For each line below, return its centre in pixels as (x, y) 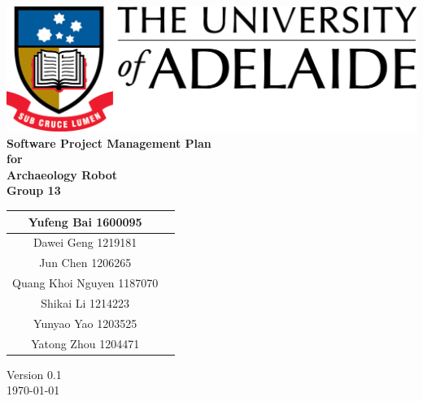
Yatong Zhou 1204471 (85, 343)
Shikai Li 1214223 (85, 302)
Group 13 (34, 190)
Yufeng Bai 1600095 (85, 221)
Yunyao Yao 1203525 (85, 323)
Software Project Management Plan (109, 142)
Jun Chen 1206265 (85, 263)
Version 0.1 (34, 374)
